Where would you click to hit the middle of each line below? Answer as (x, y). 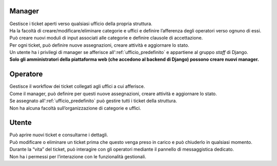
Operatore (26, 74)
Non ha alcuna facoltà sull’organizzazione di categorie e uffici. (75, 108)
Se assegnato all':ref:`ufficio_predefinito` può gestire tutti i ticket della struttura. (93, 101)
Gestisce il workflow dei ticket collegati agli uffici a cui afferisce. (77, 86)
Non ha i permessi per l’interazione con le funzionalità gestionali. (78, 156)
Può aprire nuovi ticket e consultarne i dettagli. (59, 135)
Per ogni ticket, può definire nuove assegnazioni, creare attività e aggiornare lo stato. (99, 45)
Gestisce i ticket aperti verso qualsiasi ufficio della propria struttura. (81, 24)
